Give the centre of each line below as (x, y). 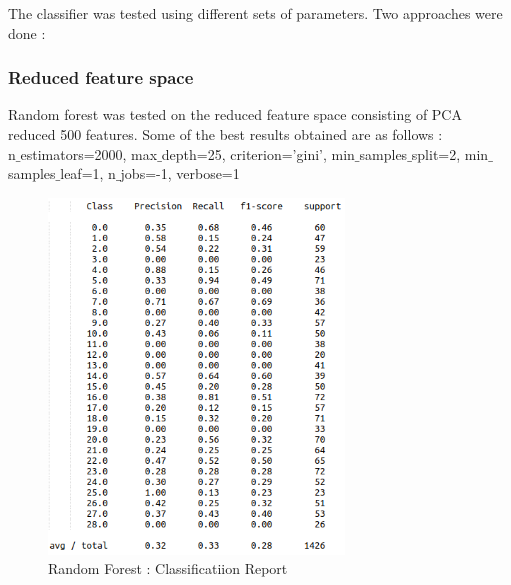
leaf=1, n (88, 173)
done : (27, 32)
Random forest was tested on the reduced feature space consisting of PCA (235, 114)
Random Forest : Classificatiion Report (168, 568)
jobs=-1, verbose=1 (180, 173)
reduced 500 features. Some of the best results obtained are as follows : (225, 134)
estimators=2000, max (89, 153)
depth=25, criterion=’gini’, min (258, 153)
